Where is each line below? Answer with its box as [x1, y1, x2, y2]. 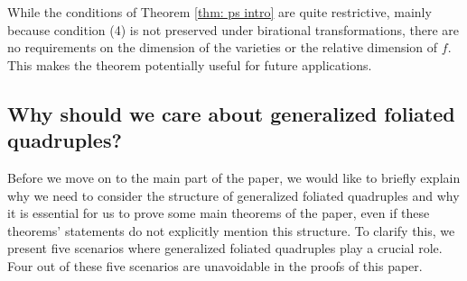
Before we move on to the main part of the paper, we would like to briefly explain [7, 168, 461, 186]
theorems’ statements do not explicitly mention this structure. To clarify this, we [7, 221, 455, 240]
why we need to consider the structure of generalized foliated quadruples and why [7, 186, 460, 204]
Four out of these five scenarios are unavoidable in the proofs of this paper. [7, 256, 423, 275]
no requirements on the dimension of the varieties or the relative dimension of [7, 38, 438, 57]
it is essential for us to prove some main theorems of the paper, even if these [7, 204, 430, 222]
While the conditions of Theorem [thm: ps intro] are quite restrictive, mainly [7, 3, 432, 21]
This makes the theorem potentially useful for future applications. [7, 55, 372, 74]
